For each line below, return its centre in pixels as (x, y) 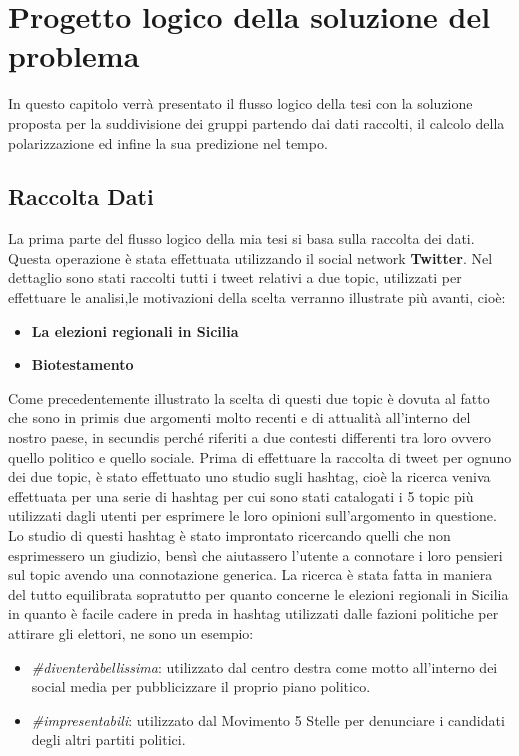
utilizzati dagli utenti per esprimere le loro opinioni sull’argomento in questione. (252, 515)
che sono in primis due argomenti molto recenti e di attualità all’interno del (239, 417)
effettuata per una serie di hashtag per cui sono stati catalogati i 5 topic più (241, 495)
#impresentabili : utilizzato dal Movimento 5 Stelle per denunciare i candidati (268, 719)
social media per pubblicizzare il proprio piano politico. (201, 686)
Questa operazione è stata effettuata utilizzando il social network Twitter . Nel (250, 257)
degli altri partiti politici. (108, 739)
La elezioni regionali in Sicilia (135, 330)
